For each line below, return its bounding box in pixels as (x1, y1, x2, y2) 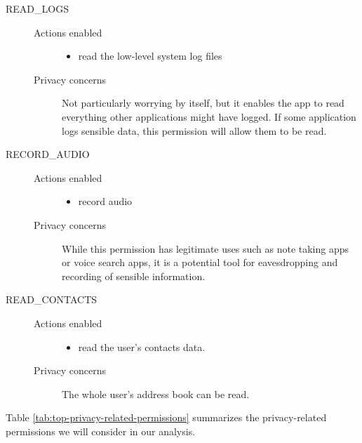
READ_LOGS (6, 1, 69, 15)
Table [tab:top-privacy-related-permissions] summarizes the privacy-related (6, 410, 327, 425)
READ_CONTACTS (6, 292, 98, 307)
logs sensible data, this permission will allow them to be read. (62, 123, 327, 138)
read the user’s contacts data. (78, 339, 206, 354)
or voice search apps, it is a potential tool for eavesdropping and (62, 255, 338, 270)
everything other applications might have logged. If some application (62, 109, 356, 124)
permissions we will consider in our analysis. (6, 423, 196, 438)
